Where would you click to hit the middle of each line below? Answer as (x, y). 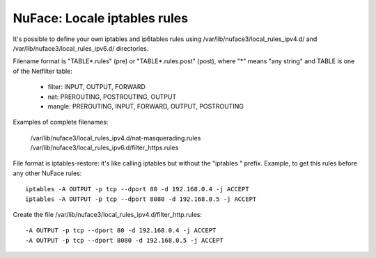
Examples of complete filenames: (61, 122)
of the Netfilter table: (43, 71)
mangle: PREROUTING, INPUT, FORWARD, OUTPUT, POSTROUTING (146, 106)
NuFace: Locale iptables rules (100, 18)
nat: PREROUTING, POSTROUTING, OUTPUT (112, 97)
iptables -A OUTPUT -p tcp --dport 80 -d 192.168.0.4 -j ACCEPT (138, 189)
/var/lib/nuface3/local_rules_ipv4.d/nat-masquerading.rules (116, 138)
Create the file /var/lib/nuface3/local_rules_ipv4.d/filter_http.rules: (107, 215)
